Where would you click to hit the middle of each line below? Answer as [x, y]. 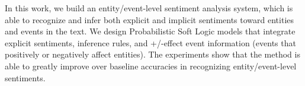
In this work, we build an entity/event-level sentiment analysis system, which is [149, 8]
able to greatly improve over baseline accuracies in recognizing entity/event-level [151, 66]
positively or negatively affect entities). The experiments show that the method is [152, 54]
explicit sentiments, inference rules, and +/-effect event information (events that [150, 42]
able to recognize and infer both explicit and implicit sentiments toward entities [150, 19]
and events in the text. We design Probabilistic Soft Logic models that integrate [150, 31]
